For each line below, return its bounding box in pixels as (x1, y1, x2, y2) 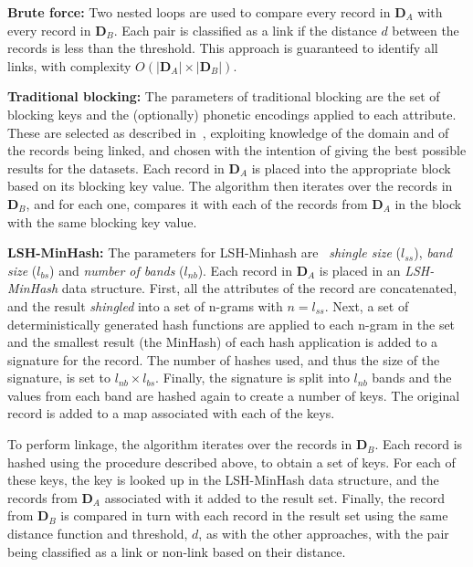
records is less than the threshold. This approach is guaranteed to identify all (7, 38, 438, 58)
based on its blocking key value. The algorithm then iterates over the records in (7, 176, 453, 195)
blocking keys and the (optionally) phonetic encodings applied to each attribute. (7, 104, 457, 123)
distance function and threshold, (7, 524, 188, 543)
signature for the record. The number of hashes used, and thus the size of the (7, 350, 440, 369)
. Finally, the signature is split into (155, 368, 350, 387)
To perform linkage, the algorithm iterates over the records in (7, 435, 352, 454)
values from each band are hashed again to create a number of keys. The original (7, 385, 460, 404)
